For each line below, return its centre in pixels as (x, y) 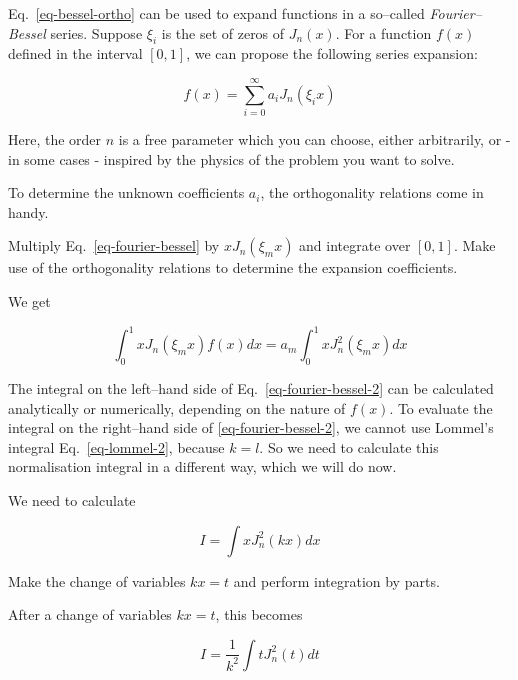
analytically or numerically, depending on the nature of (177, 407)
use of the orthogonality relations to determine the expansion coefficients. (233, 267)
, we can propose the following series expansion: (332, 53)
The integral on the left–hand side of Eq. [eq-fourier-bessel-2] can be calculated (251, 387)
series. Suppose (96, 32)
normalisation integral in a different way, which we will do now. (202, 466)
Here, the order (55, 139)
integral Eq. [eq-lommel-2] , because (116, 446)
